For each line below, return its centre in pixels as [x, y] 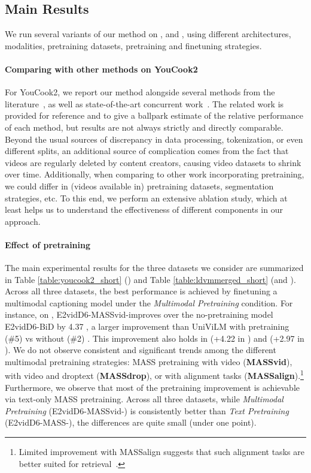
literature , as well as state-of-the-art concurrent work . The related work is [144, 103]
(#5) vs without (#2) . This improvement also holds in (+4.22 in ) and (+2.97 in [155, 338]
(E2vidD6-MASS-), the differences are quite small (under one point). [131, 422]
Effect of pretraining [48, 244]
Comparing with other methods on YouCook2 [101, 69]
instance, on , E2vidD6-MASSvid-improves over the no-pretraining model [139, 314]
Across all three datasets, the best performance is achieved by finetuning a [141, 291]
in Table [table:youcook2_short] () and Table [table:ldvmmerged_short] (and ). [150, 279]
